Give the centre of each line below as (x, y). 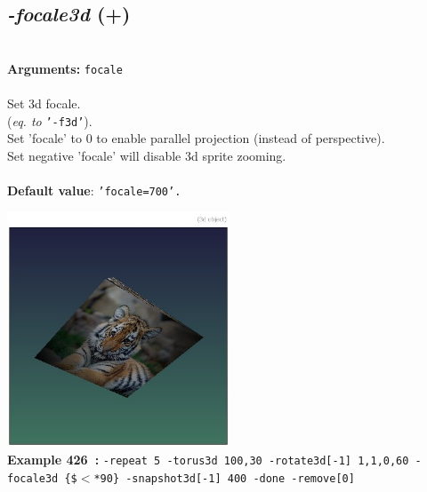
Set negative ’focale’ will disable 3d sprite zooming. (147, 155)
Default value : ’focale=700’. (94, 190)
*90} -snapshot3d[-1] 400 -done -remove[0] (224, 478)
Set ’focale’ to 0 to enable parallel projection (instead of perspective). (196, 138)
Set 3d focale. (44, 103)
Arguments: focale (65, 68)
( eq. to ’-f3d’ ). (50, 120)
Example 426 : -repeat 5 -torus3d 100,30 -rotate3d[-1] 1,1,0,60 (208, 459)
